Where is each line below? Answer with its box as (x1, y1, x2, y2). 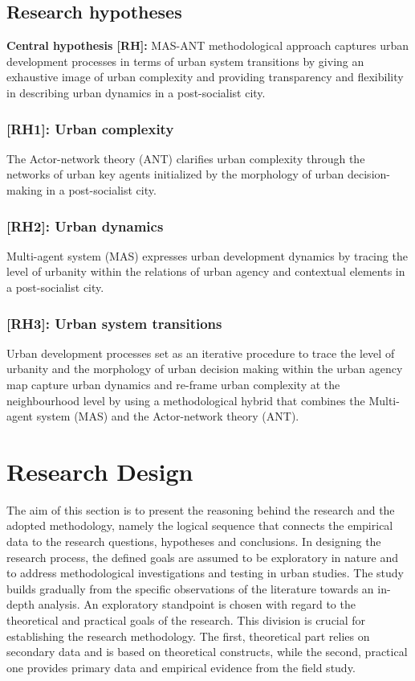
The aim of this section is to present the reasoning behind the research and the (6, 501, 395, 518)
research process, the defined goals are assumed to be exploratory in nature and (6, 548, 398, 565)
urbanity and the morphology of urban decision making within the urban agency (6, 360, 403, 377)
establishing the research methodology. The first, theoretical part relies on (6, 627, 370, 644)
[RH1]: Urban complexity (6, 118, 174, 138)
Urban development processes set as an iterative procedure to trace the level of (6, 344, 395, 361)
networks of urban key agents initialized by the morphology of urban (6, 166, 344, 183)
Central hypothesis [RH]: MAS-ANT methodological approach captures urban (6, 37, 409, 54)
